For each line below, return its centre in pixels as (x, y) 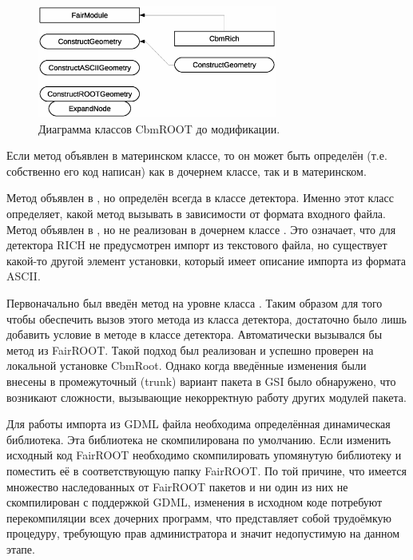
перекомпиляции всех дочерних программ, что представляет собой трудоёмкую (199, 517)
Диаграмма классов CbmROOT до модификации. (159, 128)
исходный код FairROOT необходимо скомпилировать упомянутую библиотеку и (204, 455)
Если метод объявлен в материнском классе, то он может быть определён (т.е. (197, 155)
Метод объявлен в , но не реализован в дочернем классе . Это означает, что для (201, 229)
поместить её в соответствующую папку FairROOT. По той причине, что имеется (206, 470)
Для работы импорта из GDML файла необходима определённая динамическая (199, 424)
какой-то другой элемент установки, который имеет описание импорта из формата (206, 260)
